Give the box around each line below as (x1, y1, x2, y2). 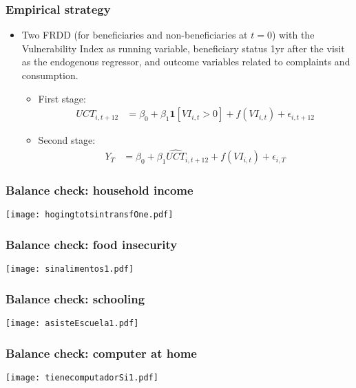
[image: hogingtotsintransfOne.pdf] (6, 210, 174, 220)
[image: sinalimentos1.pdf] (6, 264, 134, 274)
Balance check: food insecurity (6, 235, 178, 252)
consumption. (21, 68, 78, 82)
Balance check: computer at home (6, 344, 197, 361)
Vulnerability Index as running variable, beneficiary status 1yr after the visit (21, 41, 345, 55)
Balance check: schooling (6, 290, 145, 307)
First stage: (38, 91, 86, 105)
